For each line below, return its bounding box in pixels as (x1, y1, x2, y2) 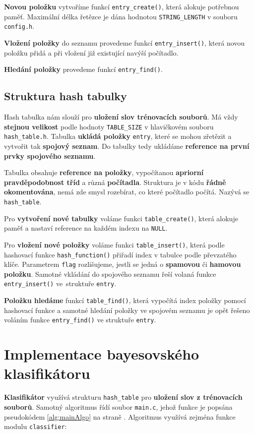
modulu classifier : (4, 421, 67, 432)
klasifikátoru (4, 363, 90, 383)
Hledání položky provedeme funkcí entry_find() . (4, 64, 163, 74)
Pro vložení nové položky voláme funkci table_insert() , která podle (4, 239, 225, 249)
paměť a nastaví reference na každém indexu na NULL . (4, 223, 168, 233)
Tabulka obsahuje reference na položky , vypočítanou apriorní (4, 167, 204, 178)
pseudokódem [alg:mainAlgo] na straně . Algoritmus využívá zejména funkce (4, 411, 236, 422)
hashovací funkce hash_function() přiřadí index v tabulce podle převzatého (4, 249, 237, 259)
